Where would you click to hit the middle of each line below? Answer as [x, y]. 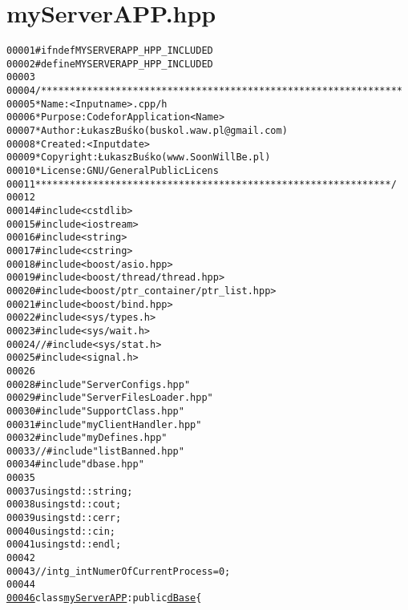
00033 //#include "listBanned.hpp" [95, 451]
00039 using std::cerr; [64, 518]
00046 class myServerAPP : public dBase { [104, 598]
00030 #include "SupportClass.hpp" [95, 411]
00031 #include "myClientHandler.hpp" [104, 424]
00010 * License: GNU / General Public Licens [113, 171]
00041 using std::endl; [64, 545]
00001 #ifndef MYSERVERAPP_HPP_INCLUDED [110, 51]
